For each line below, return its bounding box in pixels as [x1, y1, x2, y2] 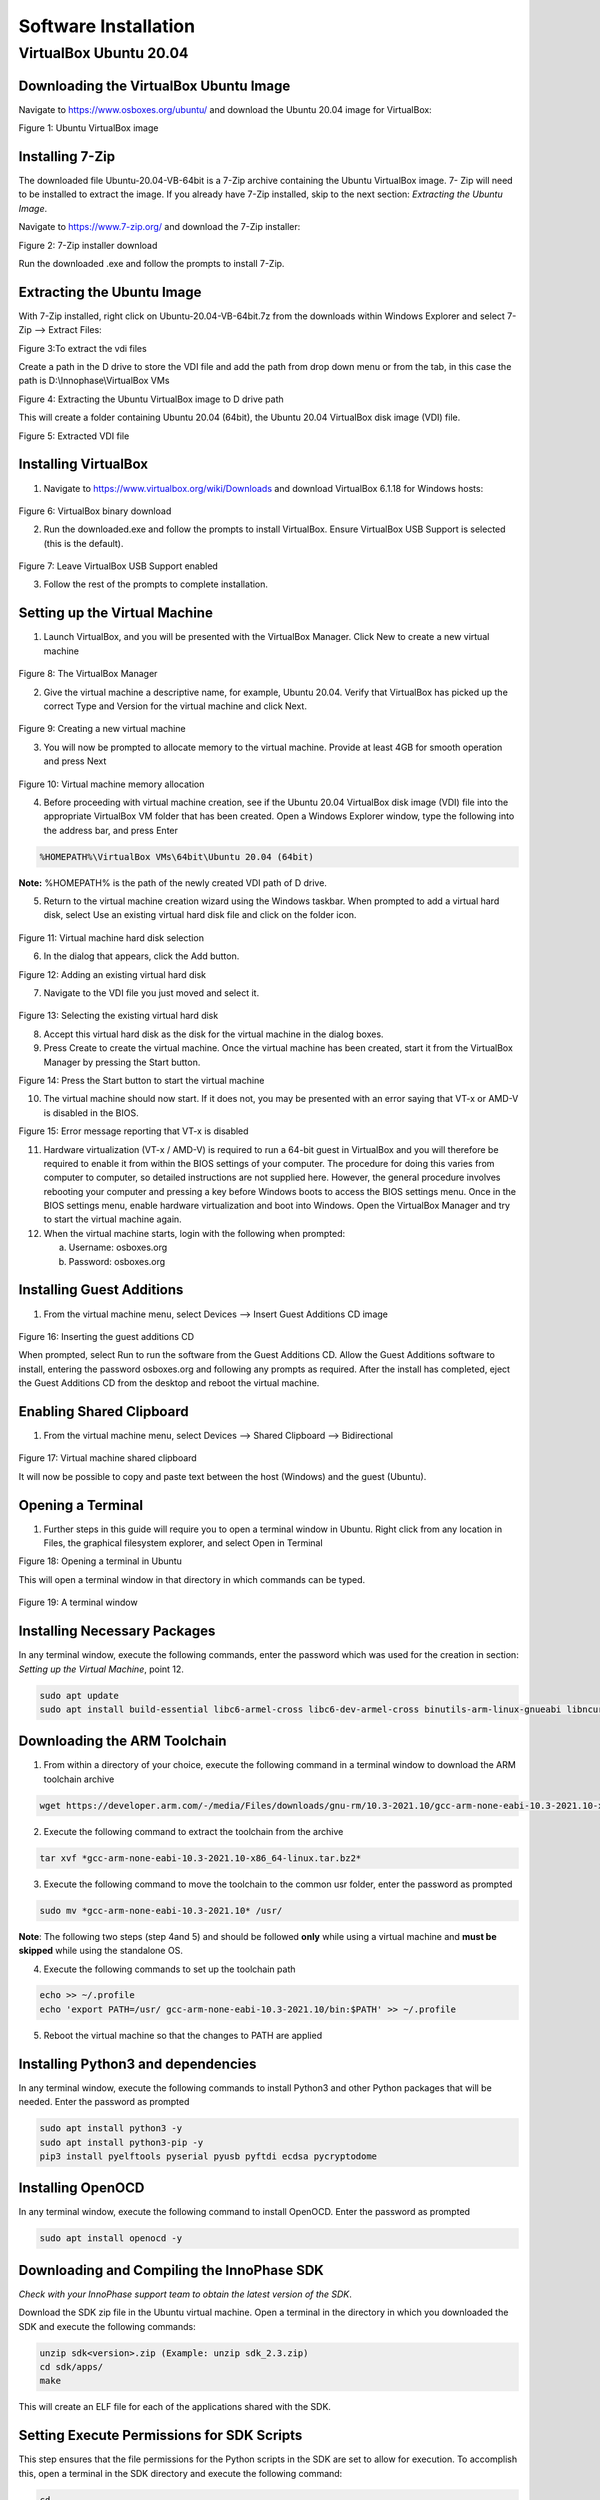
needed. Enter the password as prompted [18, 2096, 190, 2108]
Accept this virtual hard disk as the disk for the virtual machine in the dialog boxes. [43, 1028, 384, 1040]
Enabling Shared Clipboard [18, 1403, 189, 1420]
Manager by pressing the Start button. [43, 1056, 201, 1068]
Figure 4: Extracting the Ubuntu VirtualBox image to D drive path [18, 393, 284, 405]
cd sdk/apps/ [39, 2361, 104, 2373]
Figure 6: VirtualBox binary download [18, 505, 172, 517]
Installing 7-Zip [18, 148, 116, 165]
